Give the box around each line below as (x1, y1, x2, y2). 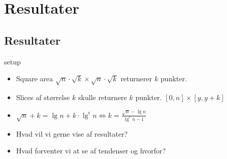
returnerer (120, 73, 152, 84)
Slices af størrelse (16, 91, 70, 102)
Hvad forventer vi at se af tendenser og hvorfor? (16, 145, 166, 156)
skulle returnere (78, 91, 127, 102)
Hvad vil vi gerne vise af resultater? (16, 128, 128, 139)
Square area (16, 73, 53, 84)
